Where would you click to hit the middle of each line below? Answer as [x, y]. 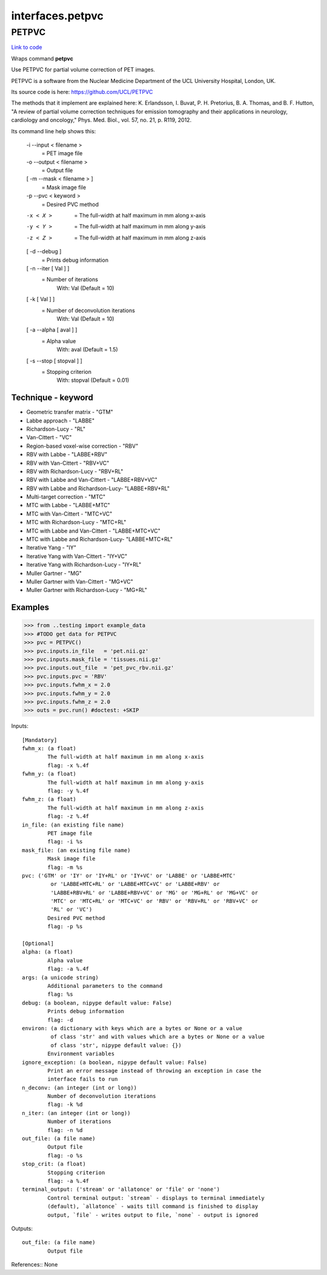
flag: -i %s [65, 842]
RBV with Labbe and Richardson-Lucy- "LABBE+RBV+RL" [98, 488]
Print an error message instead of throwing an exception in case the [154, 1070]
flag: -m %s [65, 867]
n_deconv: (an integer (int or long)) [80, 1087]
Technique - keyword [52, 398]
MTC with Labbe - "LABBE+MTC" [68, 505]
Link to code [27, 47]
